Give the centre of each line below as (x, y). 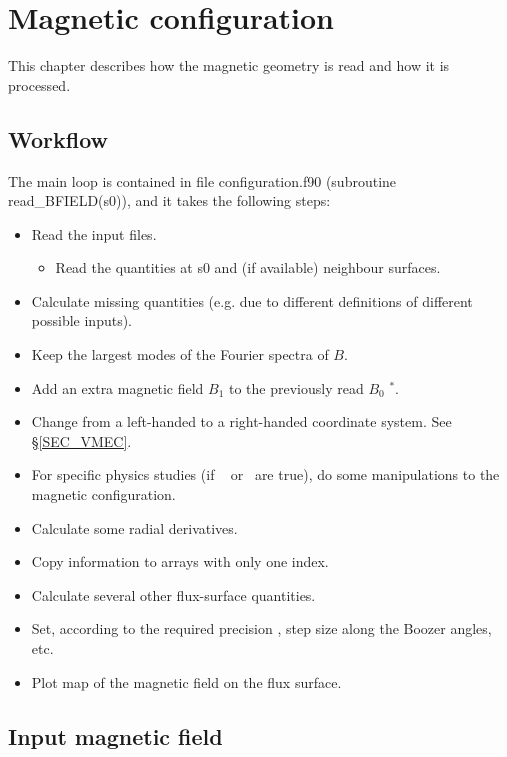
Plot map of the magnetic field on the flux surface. (186, 681)
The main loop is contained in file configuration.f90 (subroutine (202, 180)
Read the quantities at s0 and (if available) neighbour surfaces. (248, 267)
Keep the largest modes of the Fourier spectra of (180, 354)
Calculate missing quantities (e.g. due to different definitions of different (252, 300)
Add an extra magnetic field (117, 387)
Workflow (58, 138)
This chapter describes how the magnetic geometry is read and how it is (229, 65)
